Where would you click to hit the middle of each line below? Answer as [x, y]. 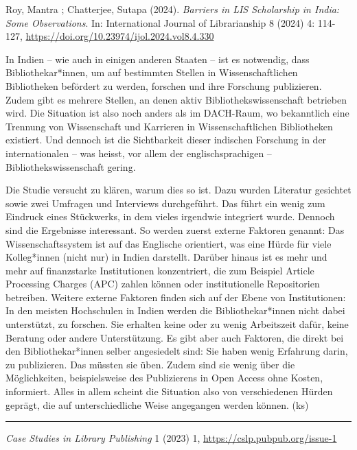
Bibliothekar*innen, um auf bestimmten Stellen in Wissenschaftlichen [152, 72]
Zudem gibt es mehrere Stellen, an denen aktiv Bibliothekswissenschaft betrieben [176, 99]
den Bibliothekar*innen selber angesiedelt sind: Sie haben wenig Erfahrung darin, [177, 351]
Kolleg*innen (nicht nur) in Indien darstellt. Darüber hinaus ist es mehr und [166, 257]
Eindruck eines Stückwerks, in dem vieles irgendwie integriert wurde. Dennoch [170, 216]
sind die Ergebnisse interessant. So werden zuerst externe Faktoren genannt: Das [175, 229]
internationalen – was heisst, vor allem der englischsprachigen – [139, 153]
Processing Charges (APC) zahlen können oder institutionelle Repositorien [163, 284]
